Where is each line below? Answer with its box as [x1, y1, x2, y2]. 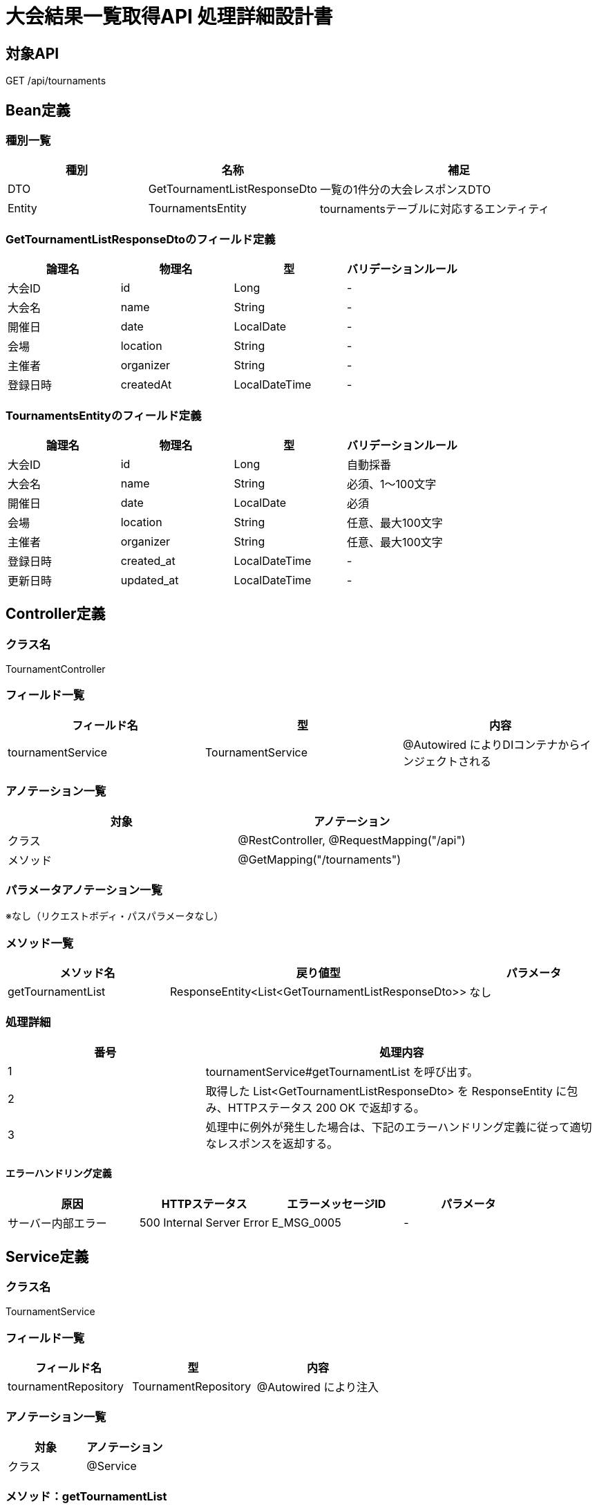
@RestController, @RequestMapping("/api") [238, 833, 466, 847]
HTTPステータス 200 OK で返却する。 [227, 1100, 425, 1115]
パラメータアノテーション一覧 [6, 882, 162, 897]
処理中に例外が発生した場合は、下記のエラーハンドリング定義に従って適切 [205, 1119, 592, 1134]
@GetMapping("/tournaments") [238, 852, 401, 866]
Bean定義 [6, 101, 70, 119]
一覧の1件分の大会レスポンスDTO [319, 183, 491, 197]
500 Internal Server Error [140, 1216, 269, 1230]
